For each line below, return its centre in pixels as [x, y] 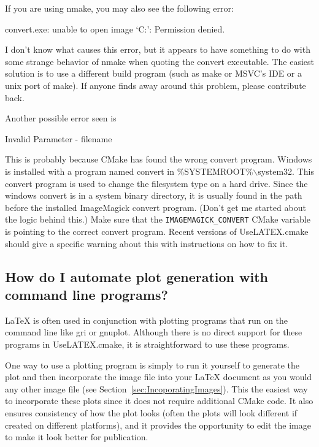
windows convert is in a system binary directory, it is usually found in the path [154, 195]
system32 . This [286, 171]
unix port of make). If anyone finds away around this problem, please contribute [156, 85]
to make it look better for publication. [77, 437]
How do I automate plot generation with [137, 276]
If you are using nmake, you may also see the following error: [119, 8]
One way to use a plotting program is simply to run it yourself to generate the [152, 365]
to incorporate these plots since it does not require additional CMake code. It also [159, 401]
